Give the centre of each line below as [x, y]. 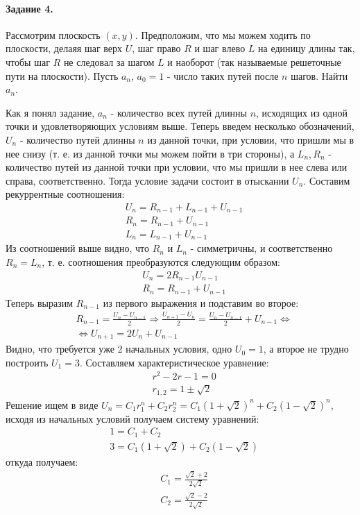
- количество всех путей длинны [179, 112]
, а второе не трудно [306, 349]
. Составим [327, 180]
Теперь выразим [40, 302]
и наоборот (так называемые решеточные [254, 61]
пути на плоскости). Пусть [62, 75]
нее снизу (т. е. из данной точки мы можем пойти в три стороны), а [150, 153]
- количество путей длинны [77, 139]
